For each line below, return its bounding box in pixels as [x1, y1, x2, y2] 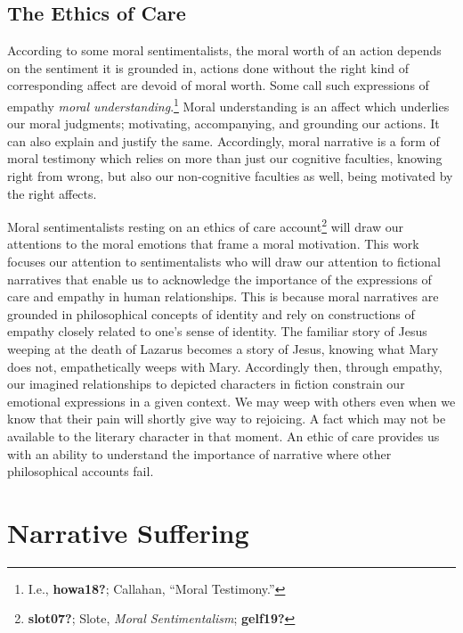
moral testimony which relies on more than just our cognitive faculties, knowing [7, 149, 443, 168]
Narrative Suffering [7, 514, 249, 550]
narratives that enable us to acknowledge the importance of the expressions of [7, 269, 432, 288]
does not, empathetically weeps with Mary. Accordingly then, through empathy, [7, 357, 443, 375]
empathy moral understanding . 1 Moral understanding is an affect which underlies [7, 94, 450, 115]
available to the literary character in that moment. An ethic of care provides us [7, 426, 440, 445]
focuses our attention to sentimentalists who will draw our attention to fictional [7, 252, 442, 271]
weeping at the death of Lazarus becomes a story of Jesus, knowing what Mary [7, 340, 439, 358]
